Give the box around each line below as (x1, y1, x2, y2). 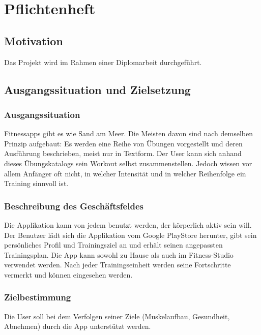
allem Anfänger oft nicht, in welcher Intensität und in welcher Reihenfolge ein (4, 168, 246, 178)
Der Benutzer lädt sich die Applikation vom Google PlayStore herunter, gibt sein (4, 229, 257, 240)
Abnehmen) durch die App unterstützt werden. (4, 321, 151, 331)
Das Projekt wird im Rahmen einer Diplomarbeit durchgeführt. (4, 56, 202, 67)
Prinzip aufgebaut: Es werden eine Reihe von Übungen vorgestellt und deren (4, 138, 243, 148)
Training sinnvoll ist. (4, 178, 69, 189)
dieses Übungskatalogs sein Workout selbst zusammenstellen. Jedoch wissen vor (4, 158, 252, 168)
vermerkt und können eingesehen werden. (4, 269, 133, 280)
